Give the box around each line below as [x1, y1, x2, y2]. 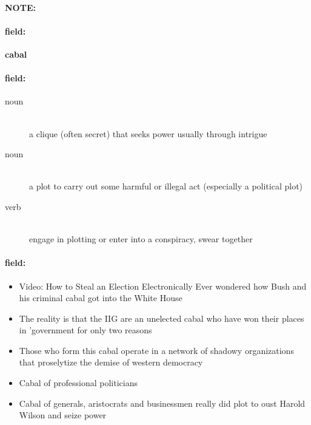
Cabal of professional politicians [19, 376, 138, 389]
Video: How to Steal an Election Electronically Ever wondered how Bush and [19, 279, 307, 292]
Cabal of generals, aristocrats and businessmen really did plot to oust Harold [19, 396, 306, 409]
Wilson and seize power [19, 409, 107, 421]
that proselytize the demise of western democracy [19, 356, 203, 369]
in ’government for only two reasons [19, 324, 152, 336]
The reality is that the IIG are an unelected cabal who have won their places [19, 311, 304, 324]
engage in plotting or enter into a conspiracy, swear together [29, 233, 253, 245]
